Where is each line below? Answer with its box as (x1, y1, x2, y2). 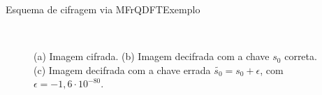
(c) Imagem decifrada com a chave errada (34, 62, 211, 77)
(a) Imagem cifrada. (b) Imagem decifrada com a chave (34, 49, 270, 64)
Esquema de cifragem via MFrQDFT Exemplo (6, 2, 200, 16)
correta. (284, 49, 317, 64)
